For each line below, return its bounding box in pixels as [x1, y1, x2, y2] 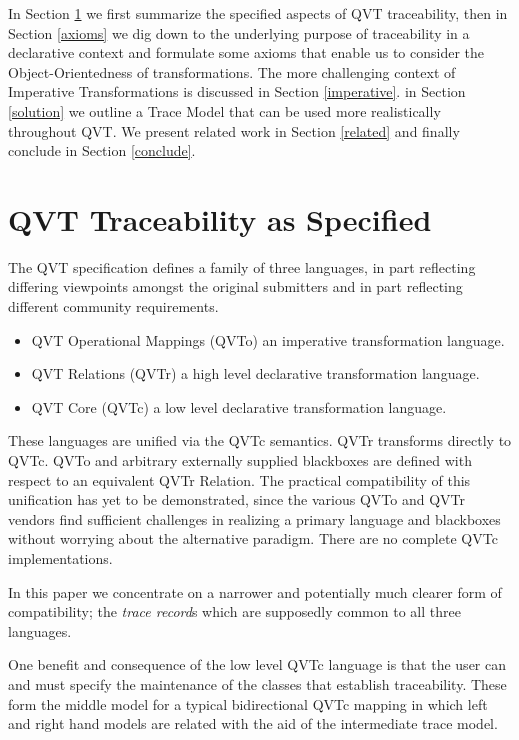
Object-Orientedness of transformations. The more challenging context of [8, 61, 456, 82]
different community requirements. [8, 296, 219, 317]
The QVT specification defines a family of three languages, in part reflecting [8, 256, 476, 277]
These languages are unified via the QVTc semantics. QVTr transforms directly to [8, 430, 512, 451]
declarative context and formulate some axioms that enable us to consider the [8, 42, 484, 63]
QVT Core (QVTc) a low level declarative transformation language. [31, 396, 447, 417]
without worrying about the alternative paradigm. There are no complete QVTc [8, 528, 498, 549]
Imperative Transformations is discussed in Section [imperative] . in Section [8, 81, 466, 102]
